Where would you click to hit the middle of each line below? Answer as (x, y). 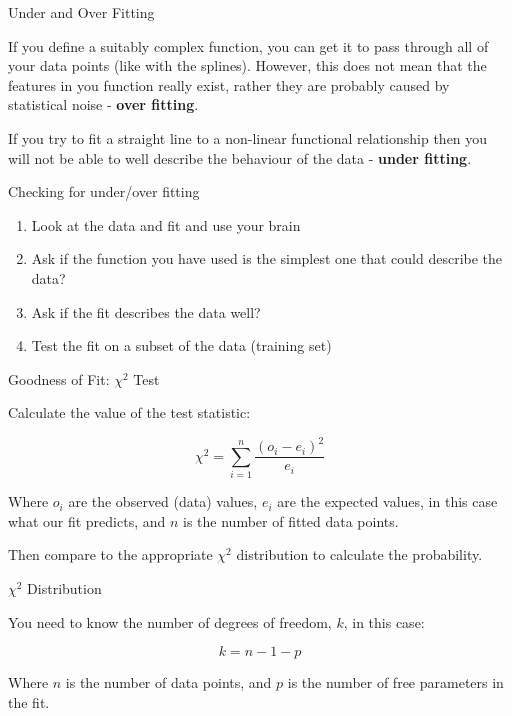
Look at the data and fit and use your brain (166, 224)
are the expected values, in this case (387, 501)
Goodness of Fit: (59, 378)
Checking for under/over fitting (104, 191)
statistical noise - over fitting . (103, 104)
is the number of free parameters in (395, 682)
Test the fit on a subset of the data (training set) (181, 345)
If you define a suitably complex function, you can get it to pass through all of (248, 45)
